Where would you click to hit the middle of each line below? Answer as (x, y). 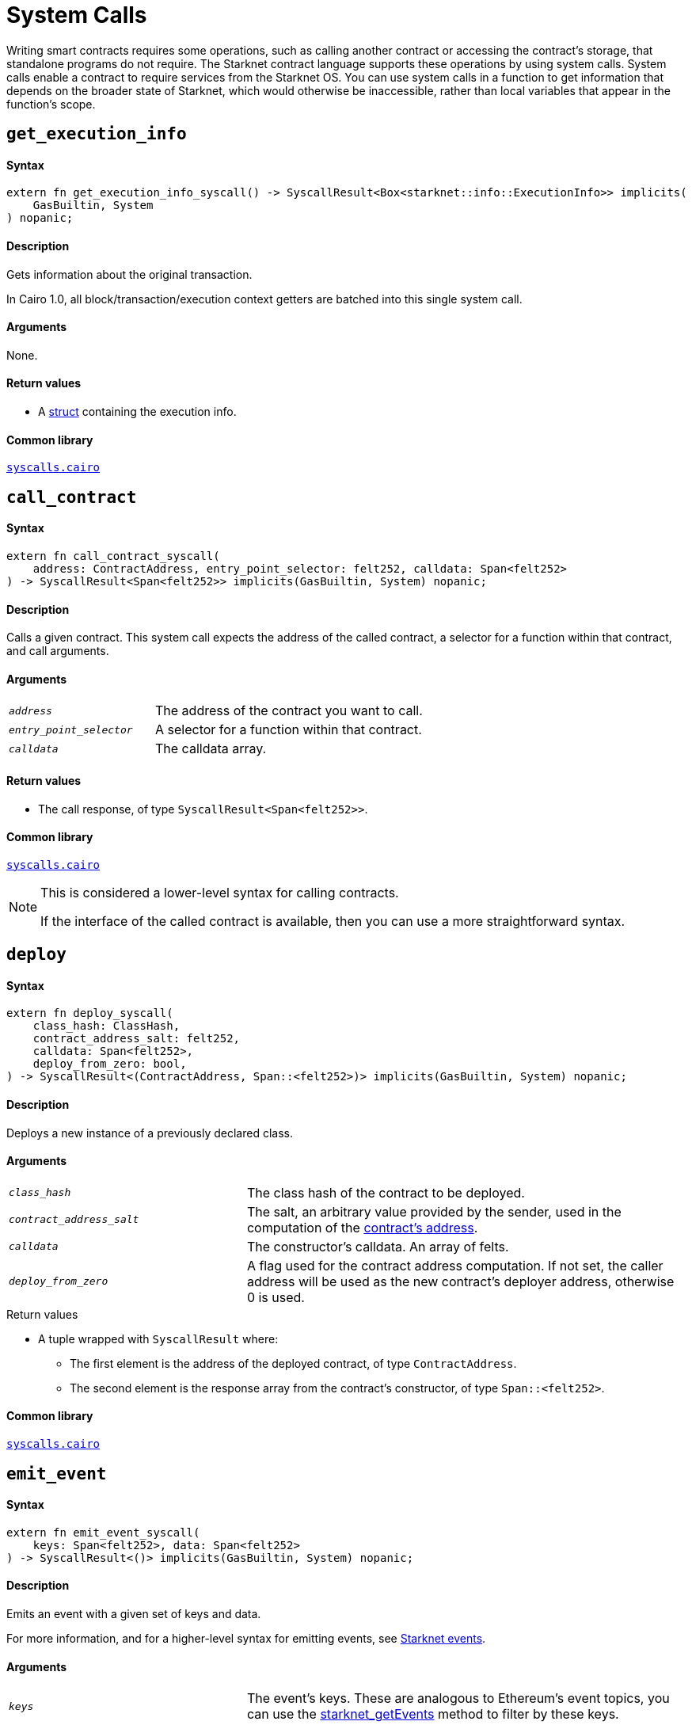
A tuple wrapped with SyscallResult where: (158, 1338)
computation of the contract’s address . (362, 1227)
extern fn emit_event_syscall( (103, 1532)
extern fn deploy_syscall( (90, 1013)
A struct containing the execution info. (137, 412)
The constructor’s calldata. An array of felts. (378, 1246)
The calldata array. (211, 749)
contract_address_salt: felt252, (137, 1039)
